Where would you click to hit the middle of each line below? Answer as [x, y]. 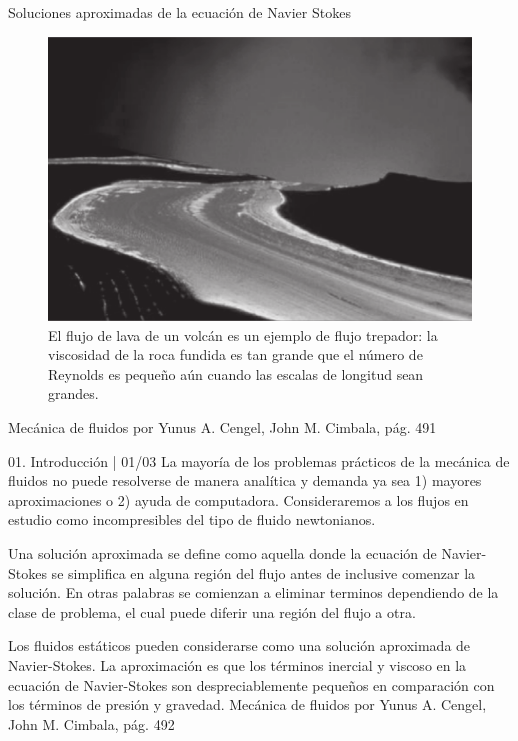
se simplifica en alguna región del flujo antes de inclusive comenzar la [263, 572]
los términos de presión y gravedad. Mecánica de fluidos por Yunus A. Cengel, [247, 704]
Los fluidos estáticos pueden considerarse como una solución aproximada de [239, 645]
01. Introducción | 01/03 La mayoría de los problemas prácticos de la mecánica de [259, 460]
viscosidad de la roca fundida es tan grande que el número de [235, 354]
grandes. [73, 393]
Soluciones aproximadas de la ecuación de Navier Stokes [179, 12]
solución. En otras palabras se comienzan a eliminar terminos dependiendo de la [253, 592]
